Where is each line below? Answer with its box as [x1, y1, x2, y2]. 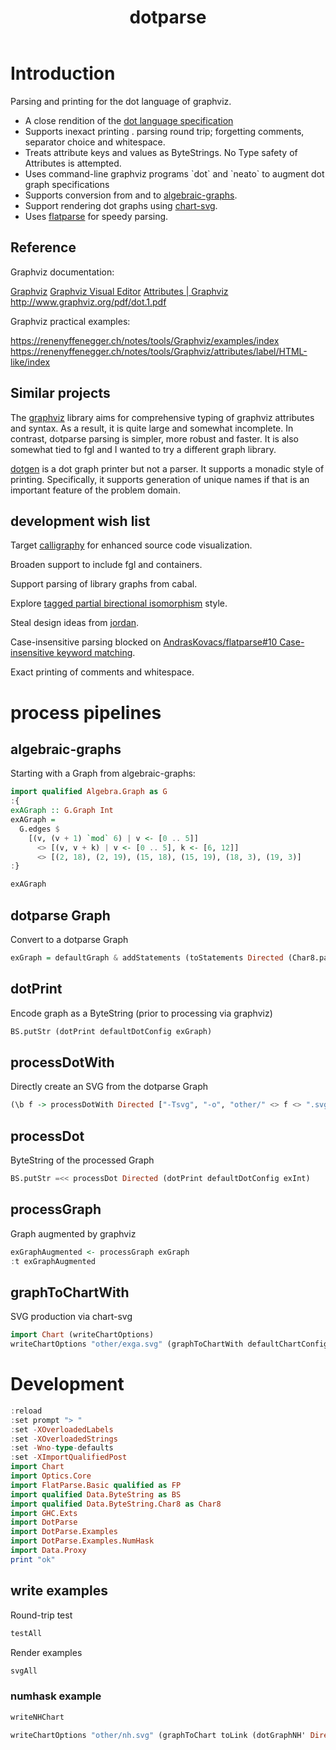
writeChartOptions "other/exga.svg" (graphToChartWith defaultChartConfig [10, 1339, 329, 1350]
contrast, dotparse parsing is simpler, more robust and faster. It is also [10, 432, 299, 445]
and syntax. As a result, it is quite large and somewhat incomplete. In [10, 422, 294, 434]
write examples [10, 1582, 108, 1600]
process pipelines [10, 701, 162, 724]
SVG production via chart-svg [10, 1311, 133, 1323]
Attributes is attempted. [24, 157, 122, 169]
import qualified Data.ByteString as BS [10, 1489, 182, 1500]
